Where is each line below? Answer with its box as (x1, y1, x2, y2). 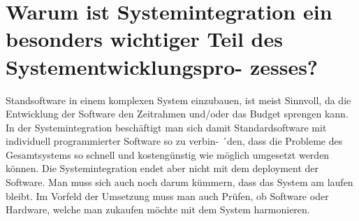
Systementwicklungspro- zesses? (6, 52, 318, 80)
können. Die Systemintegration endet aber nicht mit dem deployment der (6, 161, 318, 176)
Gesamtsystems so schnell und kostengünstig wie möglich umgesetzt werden (6, 147, 330, 162)
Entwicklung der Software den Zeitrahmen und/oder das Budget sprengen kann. (6, 106, 349, 121)
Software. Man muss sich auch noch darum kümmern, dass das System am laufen (6, 175, 353, 190)
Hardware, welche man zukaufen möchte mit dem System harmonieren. (6, 202, 310, 217)
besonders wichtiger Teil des (6, 24, 283, 53)
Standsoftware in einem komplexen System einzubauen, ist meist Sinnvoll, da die (6, 92, 351, 107)
